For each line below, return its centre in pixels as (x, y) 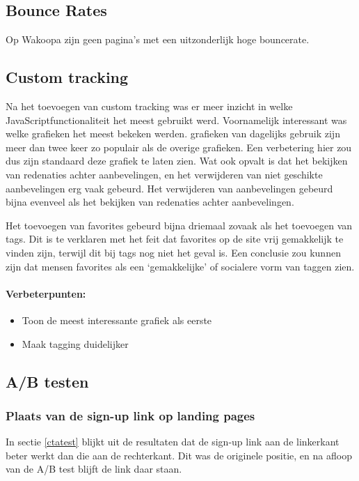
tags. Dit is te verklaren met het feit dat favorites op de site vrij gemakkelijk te (175, 239)
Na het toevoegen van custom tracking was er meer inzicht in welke (149, 106)
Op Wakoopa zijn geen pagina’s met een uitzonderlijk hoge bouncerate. (158, 39)
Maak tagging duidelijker (75, 343)
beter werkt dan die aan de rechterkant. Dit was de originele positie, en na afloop (179, 455)
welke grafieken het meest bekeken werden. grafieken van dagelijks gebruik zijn (173, 133)
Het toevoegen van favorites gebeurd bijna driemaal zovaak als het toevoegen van (179, 225)
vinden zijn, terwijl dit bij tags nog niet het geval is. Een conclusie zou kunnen (173, 252)
